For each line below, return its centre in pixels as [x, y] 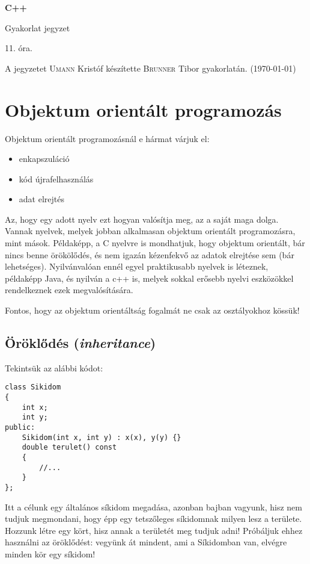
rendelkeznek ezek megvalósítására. [69, 290]
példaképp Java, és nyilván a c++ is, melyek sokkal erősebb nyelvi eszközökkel [149, 278]
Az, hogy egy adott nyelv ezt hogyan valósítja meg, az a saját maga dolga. [142, 219]
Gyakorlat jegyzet [38, 27]
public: [20, 428]
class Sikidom [33, 387]
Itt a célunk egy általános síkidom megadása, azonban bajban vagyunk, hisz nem [153, 507]
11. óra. [19, 48]
